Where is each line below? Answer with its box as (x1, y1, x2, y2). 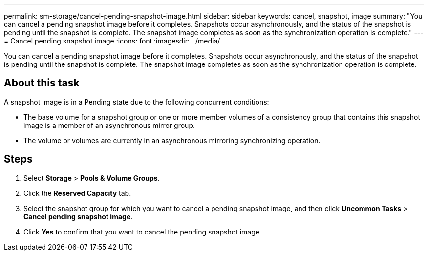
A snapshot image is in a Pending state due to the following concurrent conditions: (4, 97, 269, 106)
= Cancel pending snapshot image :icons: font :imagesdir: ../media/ (4, 37, 220, 45)
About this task (4, 77, 80, 89)
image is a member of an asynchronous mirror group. (23, 121, 195, 129)
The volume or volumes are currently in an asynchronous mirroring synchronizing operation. (23, 136, 321, 145)
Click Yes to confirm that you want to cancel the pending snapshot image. (23, 227, 261, 236)
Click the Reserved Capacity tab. (23, 189, 131, 197)
